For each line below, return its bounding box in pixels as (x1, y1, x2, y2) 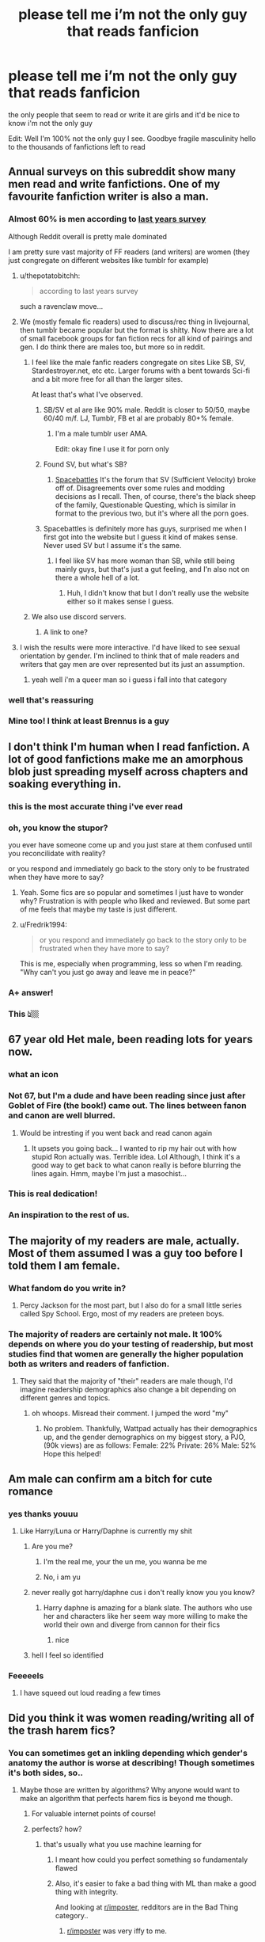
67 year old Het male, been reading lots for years (8, 1033, 253, 1046)
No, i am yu (43, 1572, 81, 1582)
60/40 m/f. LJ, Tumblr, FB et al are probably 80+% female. (43, 413, 234, 423)
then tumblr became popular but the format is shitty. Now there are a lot (19, 325, 255, 334)
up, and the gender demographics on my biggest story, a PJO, (43, 1432, 246, 1442)
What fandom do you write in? (8, 1282, 127, 1293)
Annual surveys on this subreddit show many (8, 165, 236, 179)
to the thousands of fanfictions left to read (8, 142, 146, 151)
